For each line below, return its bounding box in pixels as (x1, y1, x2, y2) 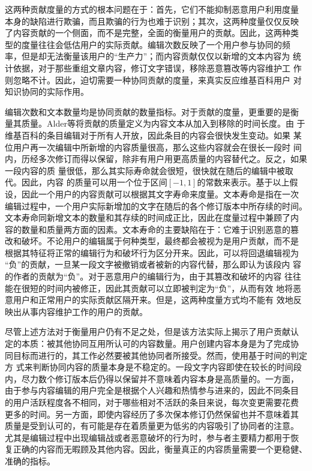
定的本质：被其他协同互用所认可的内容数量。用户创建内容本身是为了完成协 (5, 337, 299, 350)
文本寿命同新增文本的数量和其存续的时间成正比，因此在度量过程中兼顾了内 (5, 211, 299, 224)
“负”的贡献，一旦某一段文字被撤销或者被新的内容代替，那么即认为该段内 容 (5, 258, 301, 271)
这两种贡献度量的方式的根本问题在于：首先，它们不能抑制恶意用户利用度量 (5, 3, 299, 15)
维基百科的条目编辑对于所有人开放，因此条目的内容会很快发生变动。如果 (5, 128, 290, 141)
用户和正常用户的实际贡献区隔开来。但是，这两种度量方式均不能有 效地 (13, 293, 293, 306)
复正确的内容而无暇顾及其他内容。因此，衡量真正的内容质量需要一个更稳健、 (5, 443, 307, 455)
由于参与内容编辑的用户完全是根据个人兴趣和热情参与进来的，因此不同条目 (5, 384, 299, 397)
